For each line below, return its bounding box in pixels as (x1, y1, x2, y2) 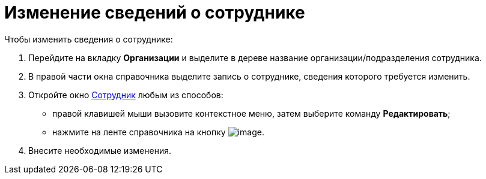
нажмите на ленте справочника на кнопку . (52, 126, 264, 137)
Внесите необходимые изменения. (28, 145, 171, 156)
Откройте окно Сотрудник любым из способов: (28, 89, 223, 100)
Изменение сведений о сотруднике (4, 2, 305, 23)
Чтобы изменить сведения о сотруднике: (4, 34, 173, 44)
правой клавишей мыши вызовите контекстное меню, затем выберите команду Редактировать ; (52, 108, 451, 119)
